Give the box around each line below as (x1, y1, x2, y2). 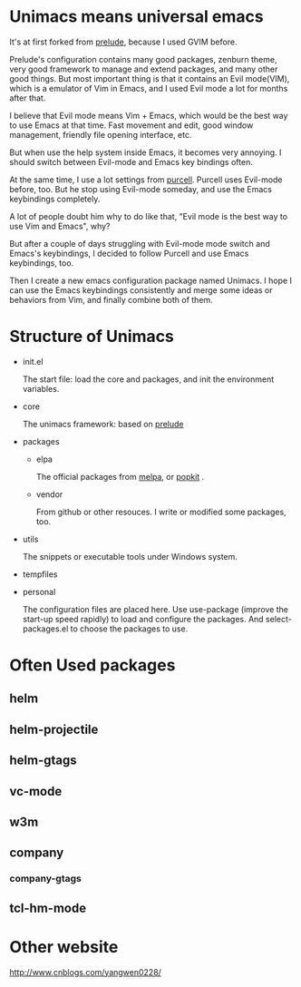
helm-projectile (9, 721, 99, 737)
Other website (9, 936, 119, 957)
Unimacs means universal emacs (9, 6, 265, 27)
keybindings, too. (9, 257, 74, 269)
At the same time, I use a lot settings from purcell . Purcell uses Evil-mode (9, 174, 283, 185)
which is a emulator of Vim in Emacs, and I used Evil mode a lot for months (9, 83, 288, 93)
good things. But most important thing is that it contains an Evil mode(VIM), (9, 73, 290, 83)
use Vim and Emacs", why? (9, 220, 111, 231)
